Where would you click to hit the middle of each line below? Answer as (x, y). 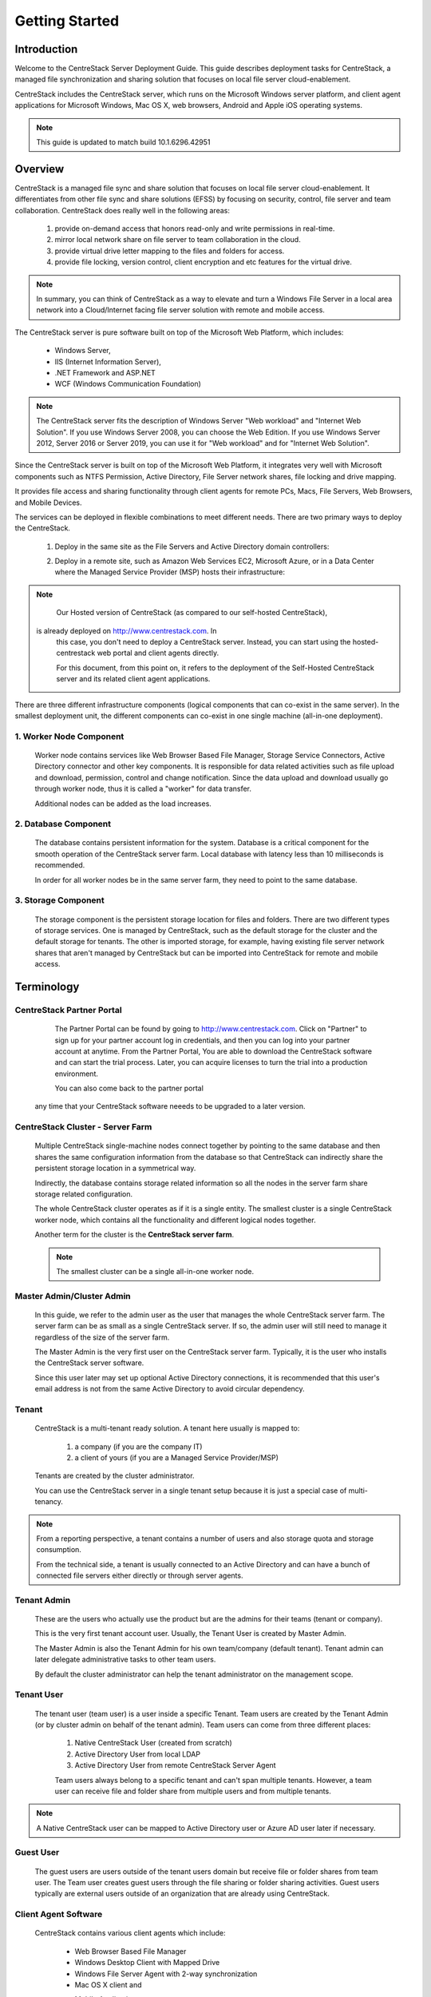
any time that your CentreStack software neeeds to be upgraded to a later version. (170, 1106)
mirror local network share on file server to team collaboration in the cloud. (178, 240)
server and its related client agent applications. (133, 679)
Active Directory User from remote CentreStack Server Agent (175, 1765)
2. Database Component (63, 824)
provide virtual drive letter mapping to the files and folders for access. (170, 251)
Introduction (46, 49)
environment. (77, 1074)
